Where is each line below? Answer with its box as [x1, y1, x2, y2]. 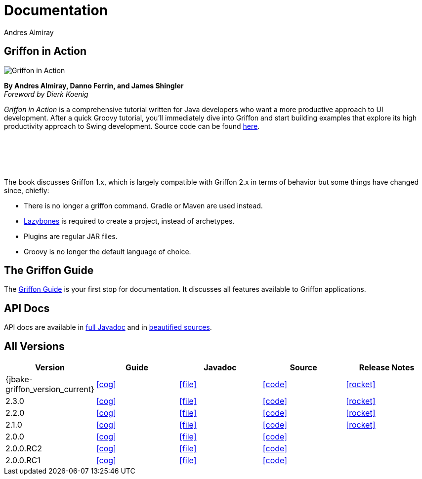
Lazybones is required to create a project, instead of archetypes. [24, 216, 235, 225]
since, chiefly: [4, 186, 49, 195]
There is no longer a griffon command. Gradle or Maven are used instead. [24, 201, 263, 210]
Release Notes [359, 362, 415, 373]
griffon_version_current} [5, 384, 94, 395]
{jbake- [5, 374, 33, 385]
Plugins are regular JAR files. [24, 232, 118, 240]
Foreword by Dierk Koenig [4, 89, 88, 98]
